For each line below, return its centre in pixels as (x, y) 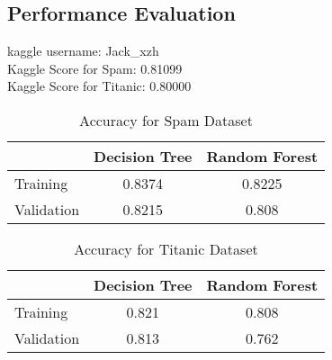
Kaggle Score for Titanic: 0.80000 (99, 86)
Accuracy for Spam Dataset (166, 120)
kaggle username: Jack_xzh (83, 51)
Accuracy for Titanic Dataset (166, 248)
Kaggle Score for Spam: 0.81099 (95, 68)
